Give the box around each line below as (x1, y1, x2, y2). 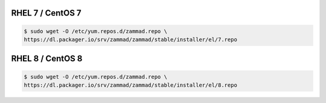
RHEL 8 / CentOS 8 (11, 54, 83, 64)
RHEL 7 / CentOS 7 (11, 8, 81, 18)
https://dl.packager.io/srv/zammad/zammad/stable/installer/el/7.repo (24, 36, 238, 43)
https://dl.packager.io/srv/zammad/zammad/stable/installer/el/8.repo (24, 81, 238, 89)
